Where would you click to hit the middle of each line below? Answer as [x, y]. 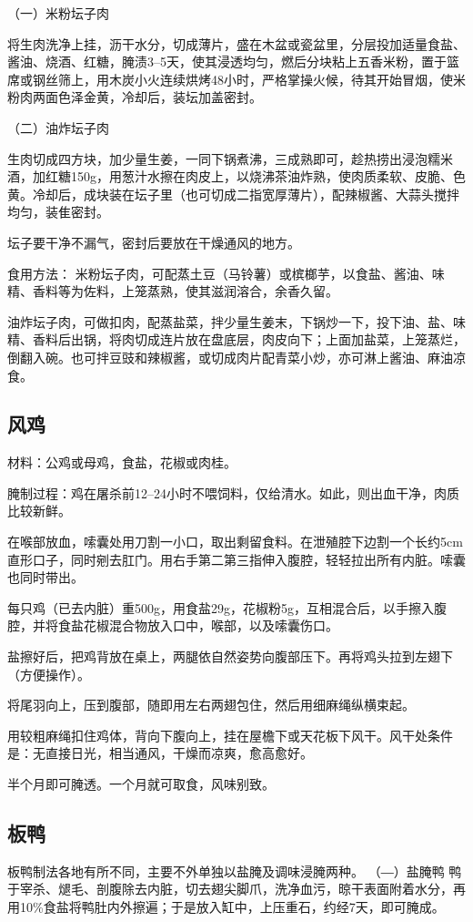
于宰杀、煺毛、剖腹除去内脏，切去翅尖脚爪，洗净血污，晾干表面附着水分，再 [236, 889]
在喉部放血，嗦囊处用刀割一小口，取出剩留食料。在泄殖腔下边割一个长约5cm [235, 542]
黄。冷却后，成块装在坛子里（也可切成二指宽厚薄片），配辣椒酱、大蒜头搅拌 [233, 194]
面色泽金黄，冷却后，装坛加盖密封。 [153, 97]
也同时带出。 [45, 577]
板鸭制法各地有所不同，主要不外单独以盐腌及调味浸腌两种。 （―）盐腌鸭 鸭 [235, 871]
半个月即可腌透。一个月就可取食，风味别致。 [141, 784]
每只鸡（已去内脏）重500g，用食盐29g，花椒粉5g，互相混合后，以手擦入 [221, 607]
